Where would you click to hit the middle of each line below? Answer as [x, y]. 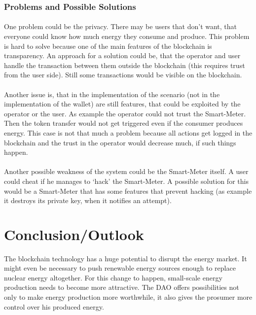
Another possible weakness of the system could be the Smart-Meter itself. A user [126, 171]
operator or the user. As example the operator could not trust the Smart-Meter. [125, 113]
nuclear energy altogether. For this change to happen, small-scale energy [113, 277]
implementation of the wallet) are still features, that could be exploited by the [122, 104]
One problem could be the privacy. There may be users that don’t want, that [121, 26]
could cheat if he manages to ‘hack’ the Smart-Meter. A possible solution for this [126, 181]
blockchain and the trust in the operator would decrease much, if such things [120, 142]
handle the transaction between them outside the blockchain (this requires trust [125, 65]
